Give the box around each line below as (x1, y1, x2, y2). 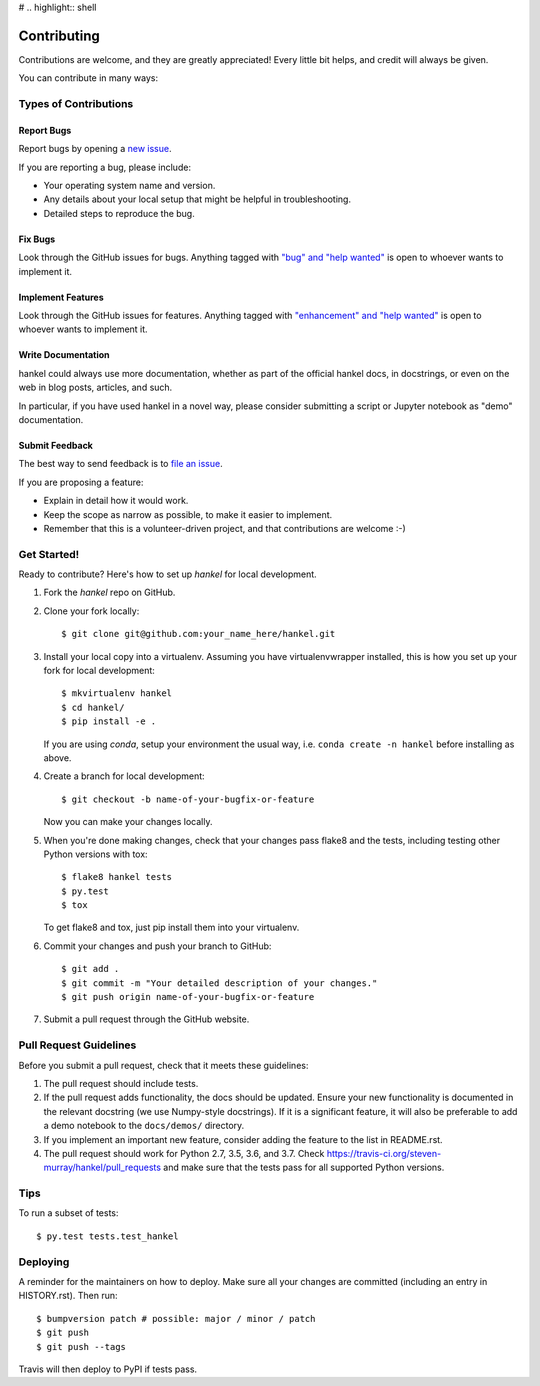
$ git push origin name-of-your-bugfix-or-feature (61, 991, 315, 1003)
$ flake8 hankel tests (61, 871, 173, 883)
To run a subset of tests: (18, 1207, 119, 1219)
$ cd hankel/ (61, 701, 125, 713)
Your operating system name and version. (43, 180, 216, 192)
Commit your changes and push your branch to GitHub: (43, 940, 272, 952)
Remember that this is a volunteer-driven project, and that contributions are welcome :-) (43, 522, 407, 534)
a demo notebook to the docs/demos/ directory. (43, 1120, 245, 1132)
